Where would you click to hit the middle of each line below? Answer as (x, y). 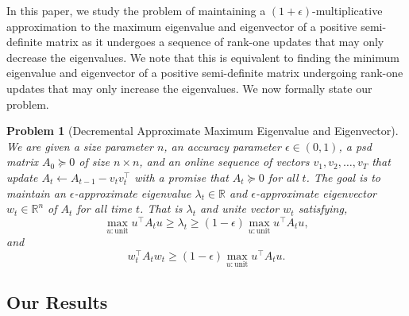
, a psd (355, 146)
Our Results (57, 302)
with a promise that (181, 177)
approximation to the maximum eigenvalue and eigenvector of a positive (182, 26)
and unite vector (239, 208)
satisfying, (323, 208)
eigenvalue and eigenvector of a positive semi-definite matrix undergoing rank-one (205, 73)
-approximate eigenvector (316, 193)
